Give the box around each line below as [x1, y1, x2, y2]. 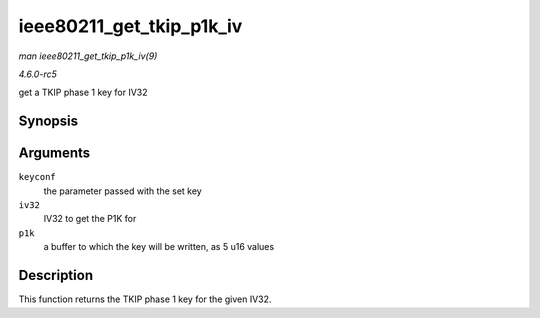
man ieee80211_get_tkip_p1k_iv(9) [18, 50, 158, 62]
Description [18, 267, 94, 284]
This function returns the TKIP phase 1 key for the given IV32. [18, 293, 272, 305]
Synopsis [18, 113, 79, 130]
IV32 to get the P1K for [43, 213, 137, 225]
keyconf [18, 171, 57, 183]
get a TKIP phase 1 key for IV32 [18, 86, 149, 99]
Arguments [18, 145, 91, 162]
